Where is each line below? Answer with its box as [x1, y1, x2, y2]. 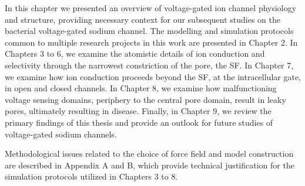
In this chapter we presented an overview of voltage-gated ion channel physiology [5, 2, 297, 13]
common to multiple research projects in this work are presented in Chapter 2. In [5, 36, 298, 48]
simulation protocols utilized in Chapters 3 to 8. [5, 170, 178, 182]
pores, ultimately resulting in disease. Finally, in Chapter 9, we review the [5, 105, 272, 117]
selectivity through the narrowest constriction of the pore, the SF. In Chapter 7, [5, 58, 294, 71]
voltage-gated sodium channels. [5, 128, 117, 140]
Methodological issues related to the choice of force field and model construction [5, 147, 294, 160]
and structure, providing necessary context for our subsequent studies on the [5, 13, 281, 25]
